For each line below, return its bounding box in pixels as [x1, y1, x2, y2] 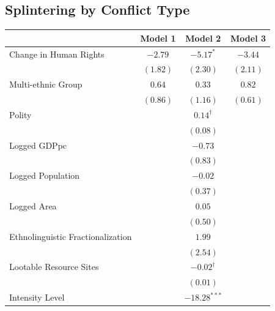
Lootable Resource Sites [9, 260, 99, 273]
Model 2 [185, 31, 221, 44]
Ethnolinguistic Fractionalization [9, 230, 132, 242]
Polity [9, 108, 32, 121]
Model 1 [140, 31, 176, 44]
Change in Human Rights [9, 47, 105, 60]
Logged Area [9, 199, 57, 212]
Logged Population [9, 169, 80, 182]
